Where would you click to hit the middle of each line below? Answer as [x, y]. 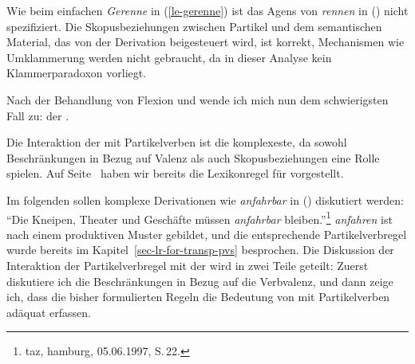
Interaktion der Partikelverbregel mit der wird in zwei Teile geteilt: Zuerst [188, 265]
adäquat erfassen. [49, 312]
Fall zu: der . [38, 115]
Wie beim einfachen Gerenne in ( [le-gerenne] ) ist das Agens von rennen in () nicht [207, 10]
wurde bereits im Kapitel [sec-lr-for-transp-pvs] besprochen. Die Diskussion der [200, 250]
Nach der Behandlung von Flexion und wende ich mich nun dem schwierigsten [198, 99]
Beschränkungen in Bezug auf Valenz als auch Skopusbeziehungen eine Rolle [193, 157]
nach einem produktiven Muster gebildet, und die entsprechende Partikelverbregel [207, 234]
